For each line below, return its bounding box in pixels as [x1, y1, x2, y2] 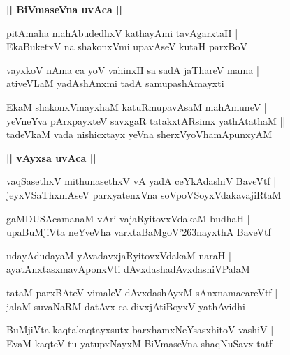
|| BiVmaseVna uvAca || [6, 2, 123, 16]
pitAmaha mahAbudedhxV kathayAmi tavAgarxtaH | [6, 25, 238, 40]
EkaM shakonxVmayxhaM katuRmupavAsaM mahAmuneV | [6, 99, 267, 114]
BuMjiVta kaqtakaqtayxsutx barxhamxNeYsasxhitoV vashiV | [6, 322, 274, 337]
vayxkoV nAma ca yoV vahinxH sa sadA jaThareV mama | [6, 62, 259, 77]
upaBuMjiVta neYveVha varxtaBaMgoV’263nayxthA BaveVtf [6, 225, 271, 239]
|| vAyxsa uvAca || [6, 150, 96, 165]
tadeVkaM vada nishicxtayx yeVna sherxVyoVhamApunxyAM [6, 127, 273, 142]
